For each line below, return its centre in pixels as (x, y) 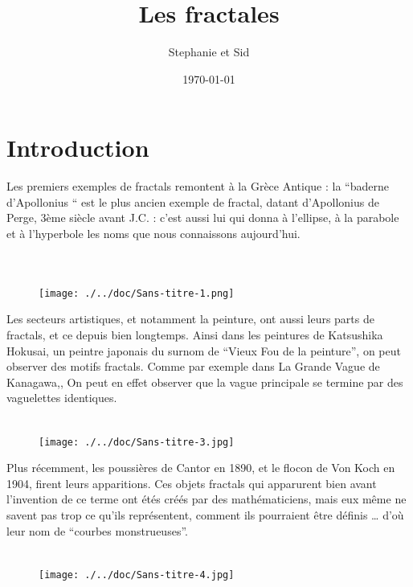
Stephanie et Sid (209, 52)
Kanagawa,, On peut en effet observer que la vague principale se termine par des (205, 382)
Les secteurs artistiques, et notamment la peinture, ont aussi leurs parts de (190, 319)
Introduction (78, 148)
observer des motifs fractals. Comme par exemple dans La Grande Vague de (193, 366)
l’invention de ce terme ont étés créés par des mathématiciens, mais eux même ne (206, 499)
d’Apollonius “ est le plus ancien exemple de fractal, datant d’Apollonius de (193, 201)
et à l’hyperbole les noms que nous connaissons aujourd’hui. (153, 234)
